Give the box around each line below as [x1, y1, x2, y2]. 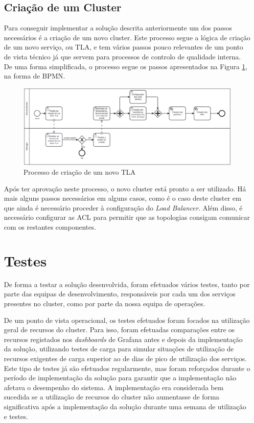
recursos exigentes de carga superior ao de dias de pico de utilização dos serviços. [4, 353, 247, 363]
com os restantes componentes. [4, 222, 96, 232]
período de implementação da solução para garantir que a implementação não [4, 372, 236, 383]
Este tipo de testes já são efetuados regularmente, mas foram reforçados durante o [4, 363, 250, 373]
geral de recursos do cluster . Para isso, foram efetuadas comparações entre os [4, 324, 235, 335]
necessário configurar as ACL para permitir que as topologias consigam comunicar [4, 212, 250, 222]
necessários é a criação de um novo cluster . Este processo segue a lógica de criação [4, 32, 251, 42]
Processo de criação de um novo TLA [23, 167, 136, 177]
